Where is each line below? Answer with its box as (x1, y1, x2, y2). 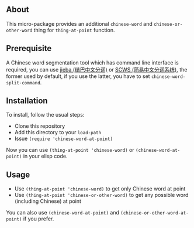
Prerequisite (6, 43, 52, 53)
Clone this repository (14, 122, 65, 130)
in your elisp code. (23, 152, 68, 160)
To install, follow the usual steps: (6, 111, 85, 118)
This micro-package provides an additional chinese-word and (6, 20, 153, 27)
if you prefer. (23, 215, 54, 222)
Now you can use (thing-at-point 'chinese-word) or (6, 147, 134, 154)
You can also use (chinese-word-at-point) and (6, 209, 120, 216)
